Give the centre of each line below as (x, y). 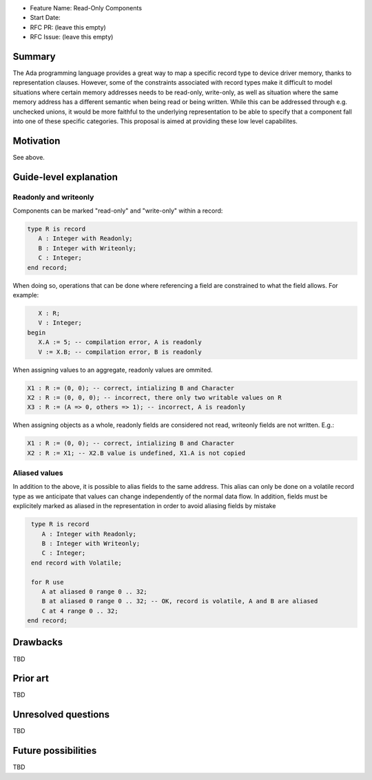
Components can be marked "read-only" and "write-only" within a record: (118, 211)
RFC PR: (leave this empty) (68, 27)
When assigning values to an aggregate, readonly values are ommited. (113, 370)
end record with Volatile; (76, 562)
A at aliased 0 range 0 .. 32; (94, 591)
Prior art (31, 678)
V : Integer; (60, 323)
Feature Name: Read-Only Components (86, 8)
